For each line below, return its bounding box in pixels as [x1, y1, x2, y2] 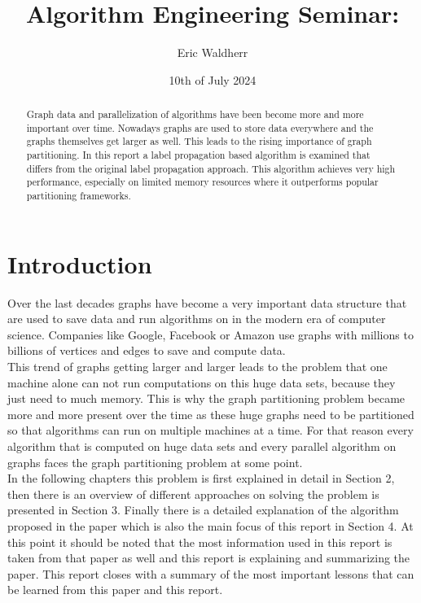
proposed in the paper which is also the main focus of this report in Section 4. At [7, 517, 414, 534]
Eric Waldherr [177, 44, 248, 61]
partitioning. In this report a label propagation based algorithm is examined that [26, 148, 371, 162]
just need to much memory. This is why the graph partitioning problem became [7, 390, 406, 407]
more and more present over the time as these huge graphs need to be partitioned [7, 405, 414, 422]
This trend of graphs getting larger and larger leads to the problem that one [7, 358, 388, 375]
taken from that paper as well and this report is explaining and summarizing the [7, 549, 410, 566]
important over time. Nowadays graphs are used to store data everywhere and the [26, 120, 374, 134]
